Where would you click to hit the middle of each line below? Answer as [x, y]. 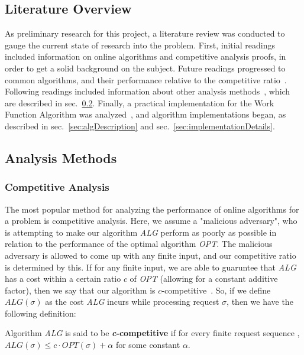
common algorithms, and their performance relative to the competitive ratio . [146, 79]
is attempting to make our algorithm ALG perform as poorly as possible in [141, 232]
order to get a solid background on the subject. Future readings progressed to [145, 68]
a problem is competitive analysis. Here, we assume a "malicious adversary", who [151, 221]
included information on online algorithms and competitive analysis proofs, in [145, 56]
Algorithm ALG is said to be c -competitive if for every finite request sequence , [152, 333]
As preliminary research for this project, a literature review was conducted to [145, 33]
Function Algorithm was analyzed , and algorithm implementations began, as [145, 114]
